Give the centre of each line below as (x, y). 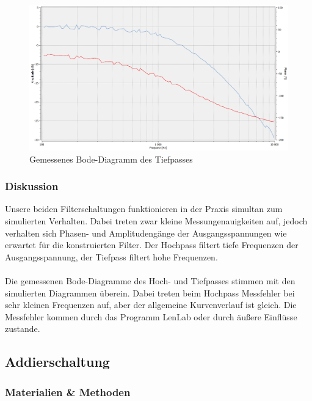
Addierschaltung (57, 362)
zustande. (23, 329)
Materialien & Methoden (68, 392)
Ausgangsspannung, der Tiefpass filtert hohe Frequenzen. (111, 256)
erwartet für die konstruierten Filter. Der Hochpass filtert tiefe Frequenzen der (152, 245)
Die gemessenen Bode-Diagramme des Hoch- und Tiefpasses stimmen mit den (150, 281)
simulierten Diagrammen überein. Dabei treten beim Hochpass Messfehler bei (150, 292)
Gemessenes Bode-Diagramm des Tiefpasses (111, 159)
